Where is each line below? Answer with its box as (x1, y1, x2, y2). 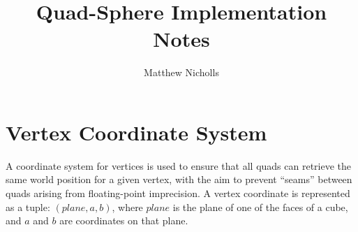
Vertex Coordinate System (6, 117, 267, 146)
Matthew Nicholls (144, 65, 219, 80)
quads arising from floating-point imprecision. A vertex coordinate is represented (6, 186, 350, 201)
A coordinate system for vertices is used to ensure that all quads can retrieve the (6, 158, 351, 173)
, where (112, 199, 143, 214)
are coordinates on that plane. (59, 213, 188, 228)
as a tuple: (6, 199, 50, 214)
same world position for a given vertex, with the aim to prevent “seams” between (6, 172, 352, 187)
